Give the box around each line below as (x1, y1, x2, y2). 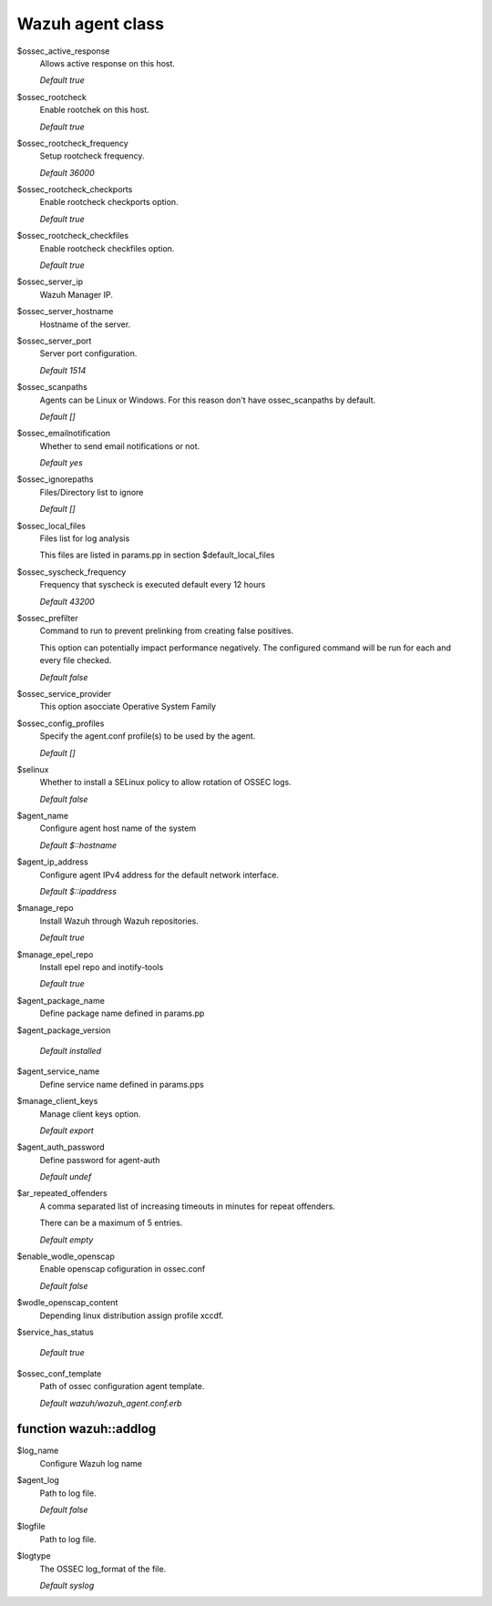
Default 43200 (39, 596, 95, 607)
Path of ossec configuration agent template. (39, 1381, 205, 1392)
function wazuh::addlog (16, 1421, 157, 1437)
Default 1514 (39, 364, 87, 375)
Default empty (39, 1234, 94, 1245)
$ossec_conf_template (16, 1367, 102, 1379)
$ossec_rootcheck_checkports (16, 184, 133, 195)
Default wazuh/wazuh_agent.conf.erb (39, 1397, 182, 1408)
